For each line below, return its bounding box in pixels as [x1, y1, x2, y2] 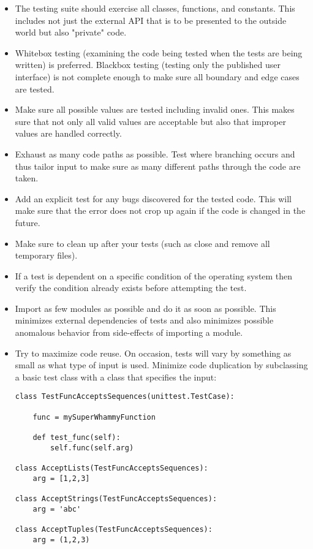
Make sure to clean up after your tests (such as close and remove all [15, 237, 270, 249]
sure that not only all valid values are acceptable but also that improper [15, 115, 286, 127]
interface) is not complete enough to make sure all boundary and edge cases [15, 70, 300, 83]
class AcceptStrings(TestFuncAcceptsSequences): [15, 494, 217, 503]
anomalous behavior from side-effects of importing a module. [15, 326, 243, 339]
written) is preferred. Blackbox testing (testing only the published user [15, 58, 281, 71]
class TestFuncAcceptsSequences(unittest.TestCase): [15, 392, 235, 401]
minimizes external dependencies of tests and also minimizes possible [15, 314, 274, 327]
